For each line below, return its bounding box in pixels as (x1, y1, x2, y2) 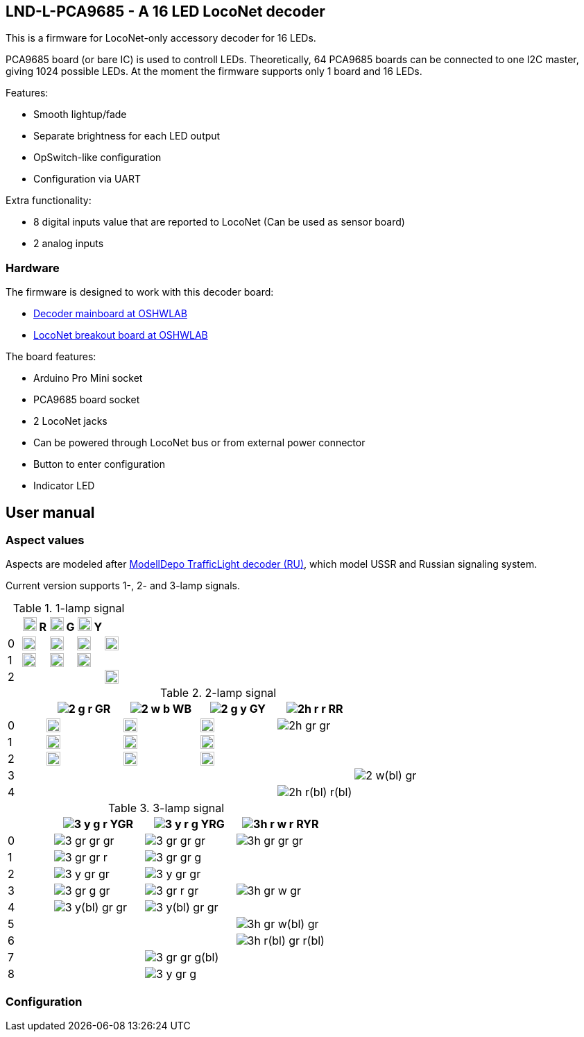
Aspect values (6, 533, 85, 548)
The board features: (6, 351, 96, 363)
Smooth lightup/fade (33, 108, 127, 121)
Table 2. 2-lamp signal (160, 686, 277, 700)
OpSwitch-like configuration (33, 151, 162, 164)
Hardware (6, 260, 60, 275)
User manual (6, 503, 95, 521)
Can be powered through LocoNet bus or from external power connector (33, 437, 366, 449)
